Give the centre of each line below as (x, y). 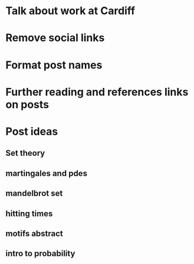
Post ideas (32, 131)
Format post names (54, 65)
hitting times (29, 214)
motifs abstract (34, 234)
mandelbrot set (34, 193)
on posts (27, 104)
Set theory (25, 153)
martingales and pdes (47, 173)
